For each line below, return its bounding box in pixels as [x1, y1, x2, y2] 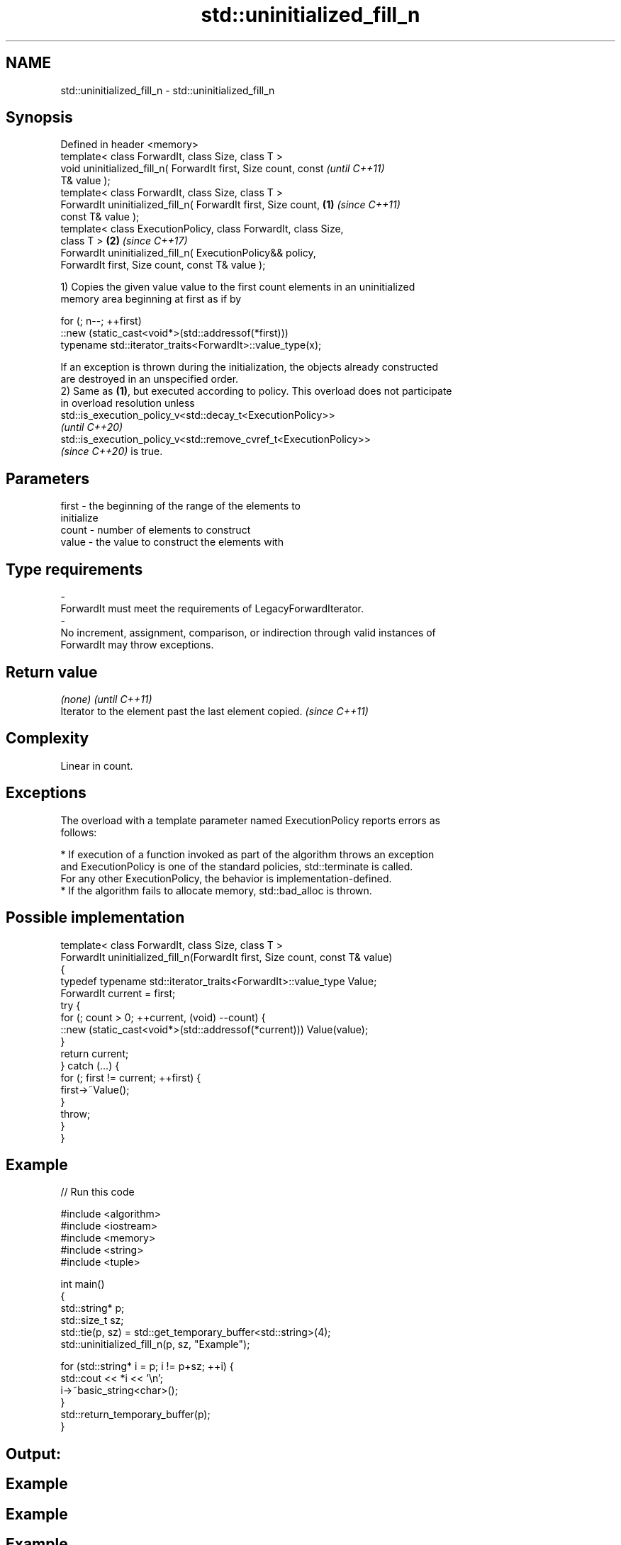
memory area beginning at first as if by [60, 293, 242, 305]
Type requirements [6, 560, 143, 578]
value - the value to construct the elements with [60, 536, 284, 549]
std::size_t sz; [60, 1314, 124, 1327]
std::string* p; [60, 1302, 125, 1315]
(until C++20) [60, 421, 123, 434]
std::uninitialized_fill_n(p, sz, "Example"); [60, 1338, 250, 1351]
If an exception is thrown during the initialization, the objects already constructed [60, 361, 439, 373]
